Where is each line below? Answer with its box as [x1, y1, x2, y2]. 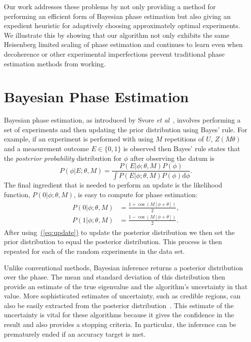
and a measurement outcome [4, 143, 89, 154]
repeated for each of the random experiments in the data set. [4, 246, 185, 256]
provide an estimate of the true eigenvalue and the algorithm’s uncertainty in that [4, 281, 248, 291]
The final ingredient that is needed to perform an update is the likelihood [4, 180, 222, 190]
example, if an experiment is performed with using [4, 134, 154, 144]
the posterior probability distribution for [4, 153, 122, 163]
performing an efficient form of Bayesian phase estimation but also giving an [4, 11, 231, 21]
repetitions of [164, 134, 204, 144]
